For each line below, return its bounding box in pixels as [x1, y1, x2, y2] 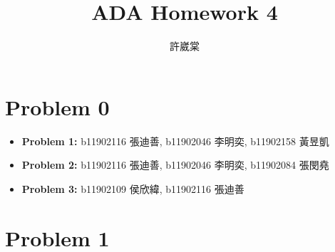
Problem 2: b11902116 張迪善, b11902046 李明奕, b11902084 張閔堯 [21, 157, 329, 172]
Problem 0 [5, 92, 110, 121]
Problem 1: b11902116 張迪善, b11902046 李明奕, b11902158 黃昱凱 [21, 133, 329, 148]
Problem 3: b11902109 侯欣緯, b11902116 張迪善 [21, 181, 244, 196]
